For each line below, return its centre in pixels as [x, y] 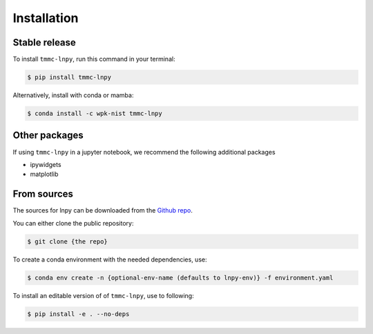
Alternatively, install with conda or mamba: [73, 95]
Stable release [44, 42]
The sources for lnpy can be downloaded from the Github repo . [103, 210]
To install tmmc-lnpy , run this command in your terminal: [94, 59]
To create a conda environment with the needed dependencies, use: [110, 259]
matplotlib [44, 174]
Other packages [48, 136]
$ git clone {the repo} [68, 241]
